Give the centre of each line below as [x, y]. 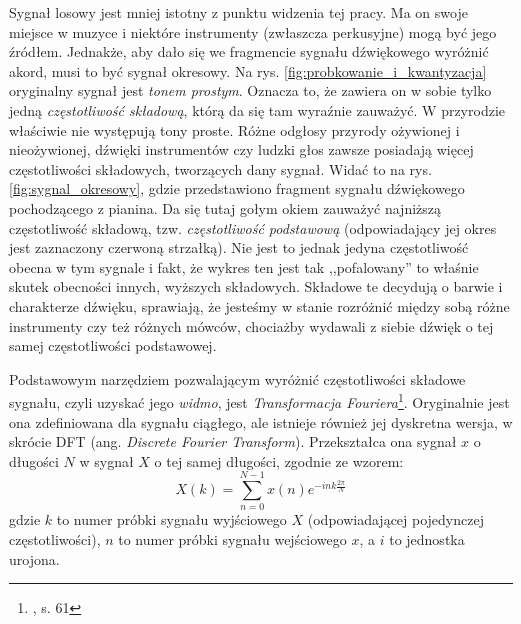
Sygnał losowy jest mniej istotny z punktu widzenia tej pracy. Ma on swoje [238, 12]
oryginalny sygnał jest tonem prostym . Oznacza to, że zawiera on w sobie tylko [250, 90]
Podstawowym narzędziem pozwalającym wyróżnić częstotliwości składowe [237, 378]
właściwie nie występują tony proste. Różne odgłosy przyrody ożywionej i [234, 129]
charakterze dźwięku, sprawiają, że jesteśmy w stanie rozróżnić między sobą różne [259, 305]
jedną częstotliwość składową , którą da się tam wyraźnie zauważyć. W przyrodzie [257, 109]
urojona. [34, 558]
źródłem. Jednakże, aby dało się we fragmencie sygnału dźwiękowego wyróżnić [249, 51]
